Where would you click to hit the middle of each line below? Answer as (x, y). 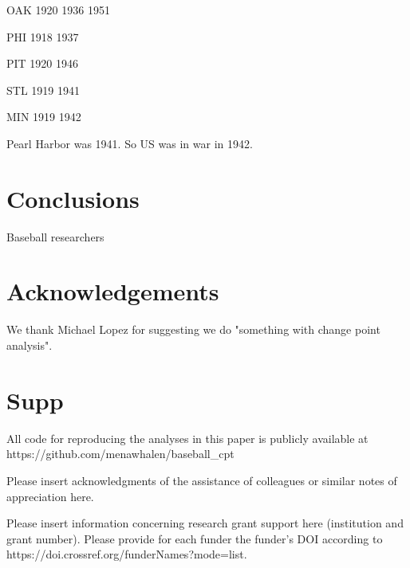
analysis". (30, 345)
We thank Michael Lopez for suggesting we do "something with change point (193, 329)
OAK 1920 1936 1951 (58, 10)
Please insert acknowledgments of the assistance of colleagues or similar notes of (202, 480)
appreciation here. (50, 496)
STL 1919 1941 (43, 90)
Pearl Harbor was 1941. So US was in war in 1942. (130, 143)
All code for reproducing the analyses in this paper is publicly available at (187, 438)
